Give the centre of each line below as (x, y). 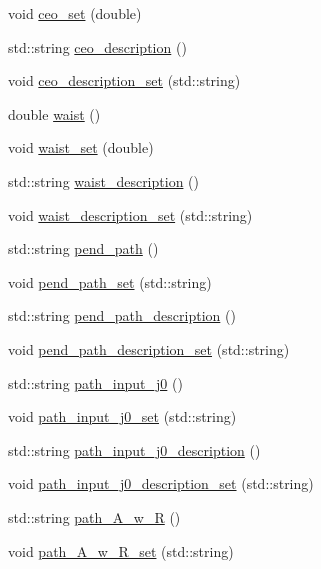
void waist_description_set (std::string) (130, 214)
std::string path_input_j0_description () (134, 449)
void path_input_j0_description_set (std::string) (161, 483)
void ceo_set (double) (75, 13)
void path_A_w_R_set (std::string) (121, 550)
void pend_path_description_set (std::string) (149, 348)
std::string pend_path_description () (122, 315)
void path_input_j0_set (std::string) (122, 416)
